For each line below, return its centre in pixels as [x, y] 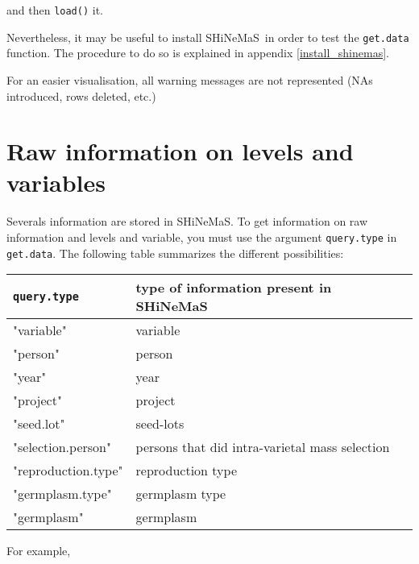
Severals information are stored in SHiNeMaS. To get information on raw [187, 221]
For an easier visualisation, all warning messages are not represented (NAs [190, 79]
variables [56, 182]
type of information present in [234, 288]
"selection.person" [62, 447]
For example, [39, 551]
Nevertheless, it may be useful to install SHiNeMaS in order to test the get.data [208, 37]
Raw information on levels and [180, 151]
